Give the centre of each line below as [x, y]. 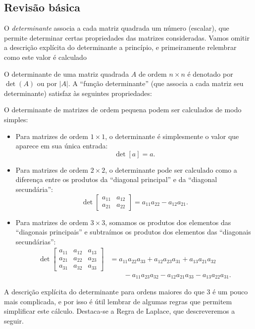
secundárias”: [36, 241]
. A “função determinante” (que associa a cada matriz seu [156, 83]
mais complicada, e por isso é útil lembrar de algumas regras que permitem [118, 301]
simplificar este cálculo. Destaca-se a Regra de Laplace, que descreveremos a [120, 311]
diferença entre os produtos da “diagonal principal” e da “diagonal [116, 179]
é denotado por [210, 73]
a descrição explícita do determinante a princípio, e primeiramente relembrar [120, 47]
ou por [47, 83]
